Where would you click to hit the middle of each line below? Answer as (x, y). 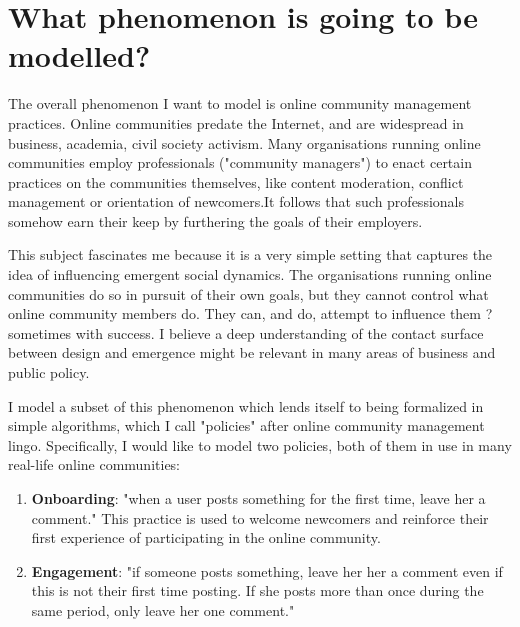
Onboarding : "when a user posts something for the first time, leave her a (258, 498)
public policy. (49, 372)
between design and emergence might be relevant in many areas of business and (252, 352)
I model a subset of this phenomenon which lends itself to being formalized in (246, 405)
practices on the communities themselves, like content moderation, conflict (236, 181)
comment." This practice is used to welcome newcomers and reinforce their (260, 517)
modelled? (79, 55)
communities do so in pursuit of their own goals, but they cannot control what (248, 293)
